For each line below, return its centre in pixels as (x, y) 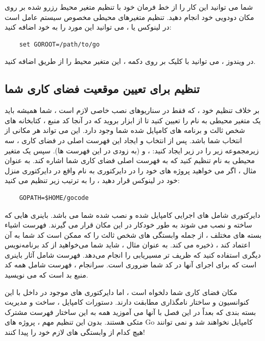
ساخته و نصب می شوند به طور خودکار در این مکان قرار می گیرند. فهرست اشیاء (128, 225)
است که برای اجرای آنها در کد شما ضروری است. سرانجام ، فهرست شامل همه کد (131, 265)
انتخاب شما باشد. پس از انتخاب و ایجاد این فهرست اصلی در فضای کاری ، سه (123, 140)
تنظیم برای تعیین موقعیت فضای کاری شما (102, 89)
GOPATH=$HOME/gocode (54, 198)
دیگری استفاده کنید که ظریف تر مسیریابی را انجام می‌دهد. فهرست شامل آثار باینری (133, 254)
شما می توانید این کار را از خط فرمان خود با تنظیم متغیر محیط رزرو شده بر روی (129, 7)
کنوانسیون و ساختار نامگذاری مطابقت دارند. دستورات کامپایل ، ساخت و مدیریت (127, 302)
